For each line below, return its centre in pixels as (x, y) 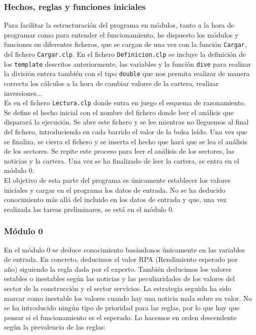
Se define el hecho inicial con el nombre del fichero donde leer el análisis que (119, 112)
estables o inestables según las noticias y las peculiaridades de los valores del (119, 278)
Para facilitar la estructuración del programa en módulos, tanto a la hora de (119, 25)
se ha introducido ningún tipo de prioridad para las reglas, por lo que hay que (122, 308)
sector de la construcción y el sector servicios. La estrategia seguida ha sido (118, 288)
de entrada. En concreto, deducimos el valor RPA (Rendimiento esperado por (121, 259)
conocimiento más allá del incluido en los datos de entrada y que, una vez (115, 199)
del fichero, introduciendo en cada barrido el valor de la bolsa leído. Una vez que (126, 132)
